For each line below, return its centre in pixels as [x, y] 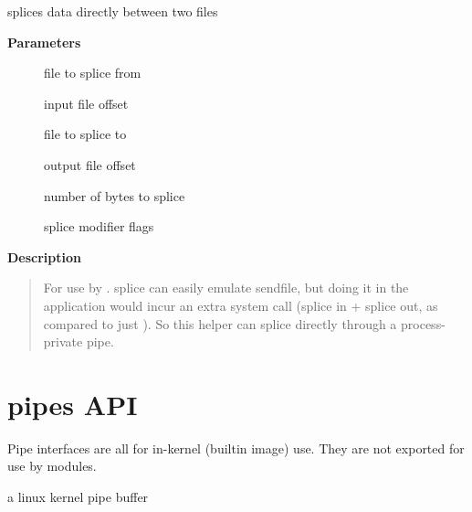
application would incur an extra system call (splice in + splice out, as [241, 305]
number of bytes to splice [115, 195]
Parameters [44, 42]
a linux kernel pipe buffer [78, 497]
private [63, 341]
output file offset [90, 164]
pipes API [73, 404]
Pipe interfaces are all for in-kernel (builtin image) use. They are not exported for [236, 448]
